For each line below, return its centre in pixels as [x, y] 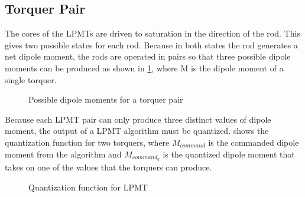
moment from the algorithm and [63, 154]
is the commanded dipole [254, 142]
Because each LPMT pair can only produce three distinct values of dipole [138, 119]
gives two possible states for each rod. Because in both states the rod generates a [152, 45]
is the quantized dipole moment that [229, 154]
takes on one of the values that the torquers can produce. [108, 167]
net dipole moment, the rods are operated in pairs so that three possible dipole [148, 56]
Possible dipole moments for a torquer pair [106, 99]
